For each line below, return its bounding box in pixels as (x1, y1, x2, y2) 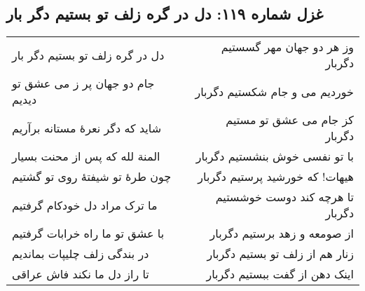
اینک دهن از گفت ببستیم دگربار (206, 266, 354, 283)
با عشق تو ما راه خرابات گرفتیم (12, 225, 165, 242)
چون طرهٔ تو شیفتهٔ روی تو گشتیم (12, 168, 172, 185)
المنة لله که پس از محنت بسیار (12, 148, 160, 165)
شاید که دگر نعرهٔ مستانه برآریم (12, 119, 162, 136)
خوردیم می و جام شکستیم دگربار (195, 83, 354, 100)
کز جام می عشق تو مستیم (226, 111, 354, 128)
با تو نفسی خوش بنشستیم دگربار (195, 148, 354, 165)
